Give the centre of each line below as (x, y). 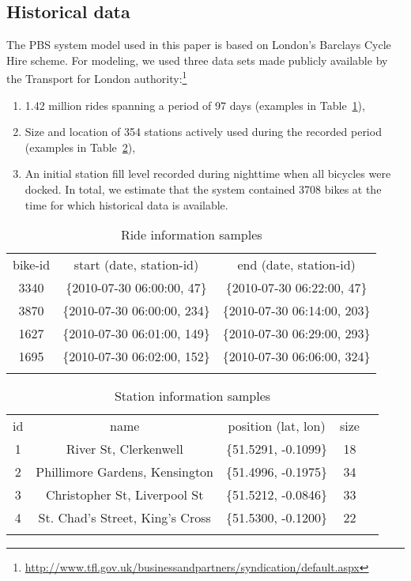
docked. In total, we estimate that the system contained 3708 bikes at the (203, 189)
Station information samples (192, 396)
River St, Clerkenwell (124, 449)
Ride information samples (191, 235)
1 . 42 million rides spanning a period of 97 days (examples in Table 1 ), (195, 105)
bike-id (32, 265)
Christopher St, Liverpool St (124, 495)
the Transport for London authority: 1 (97, 77)
